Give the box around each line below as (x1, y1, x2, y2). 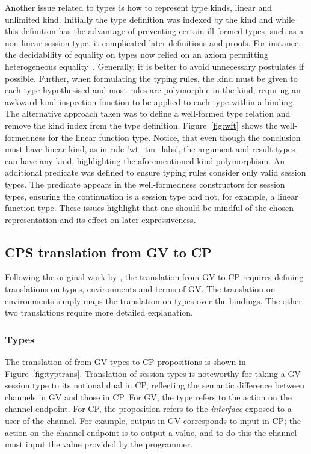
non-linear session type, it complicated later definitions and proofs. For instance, (5, 36, 301, 49)
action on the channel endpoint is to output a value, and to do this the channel (5, 426, 297, 438)
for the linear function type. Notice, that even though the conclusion (48, 130, 301, 143)
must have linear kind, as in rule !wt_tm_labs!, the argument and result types (5, 143, 295, 155)
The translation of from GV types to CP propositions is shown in (5, 355, 246, 368)
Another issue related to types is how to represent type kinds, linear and (5, 1, 272, 13)
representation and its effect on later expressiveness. (5, 213, 196, 225)
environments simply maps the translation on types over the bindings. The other (5, 294, 302, 307)
